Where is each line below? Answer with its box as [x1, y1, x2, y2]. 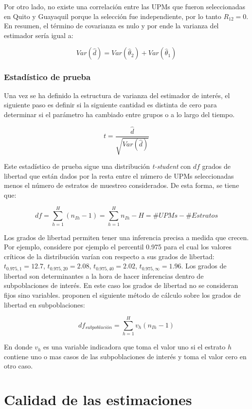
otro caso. [4, 361, 33, 371]
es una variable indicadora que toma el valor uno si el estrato [43, 342, 226, 352]
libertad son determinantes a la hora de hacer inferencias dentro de [4, 270, 204, 281]
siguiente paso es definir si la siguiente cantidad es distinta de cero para [4, 100, 217, 110]
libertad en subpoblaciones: [4, 299, 85, 309]
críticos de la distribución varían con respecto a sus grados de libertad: [4, 251, 215, 261]
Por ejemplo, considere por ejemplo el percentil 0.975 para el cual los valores [4, 242, 232, 252]
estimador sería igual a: [4, 30, 73, 40]
